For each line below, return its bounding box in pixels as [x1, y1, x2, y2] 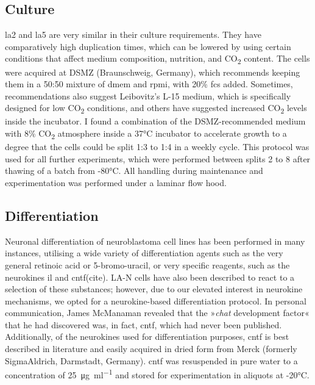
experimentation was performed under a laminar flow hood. [5, 176, 227, 189]
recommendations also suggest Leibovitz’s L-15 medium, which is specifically [5, 89, 291, 102]
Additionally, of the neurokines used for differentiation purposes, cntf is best [5, 330, 289, 343]
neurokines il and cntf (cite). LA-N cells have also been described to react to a [5, 270, 295, 283]
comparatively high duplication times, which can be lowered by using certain [5, 40, 291, 52]
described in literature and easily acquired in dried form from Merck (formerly [5, 342, 297, 355]
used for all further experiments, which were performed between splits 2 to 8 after [5, 152, 311, 165]
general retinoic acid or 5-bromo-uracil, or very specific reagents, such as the [5, 258, 290, 271]
